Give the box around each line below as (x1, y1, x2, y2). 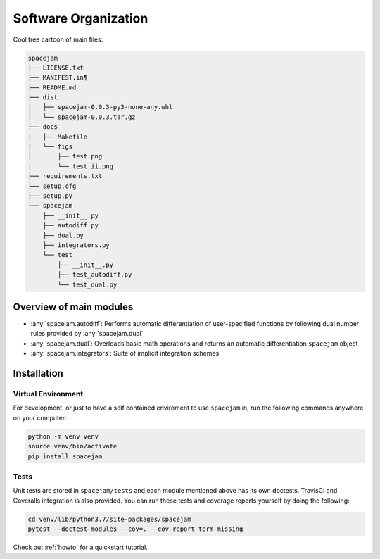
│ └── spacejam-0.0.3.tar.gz (27, 113, 137, 121)
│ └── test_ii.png (27, 162, 114, 170)
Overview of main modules (13, 301, 134, 313)
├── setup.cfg (27, 182, 77, 190)
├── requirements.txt (27, 172, 103, 180)
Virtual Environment (13, 389, 84, 398)
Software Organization (13, 11, 148, 26)
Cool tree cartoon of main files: (13, 35, 103, 44)
